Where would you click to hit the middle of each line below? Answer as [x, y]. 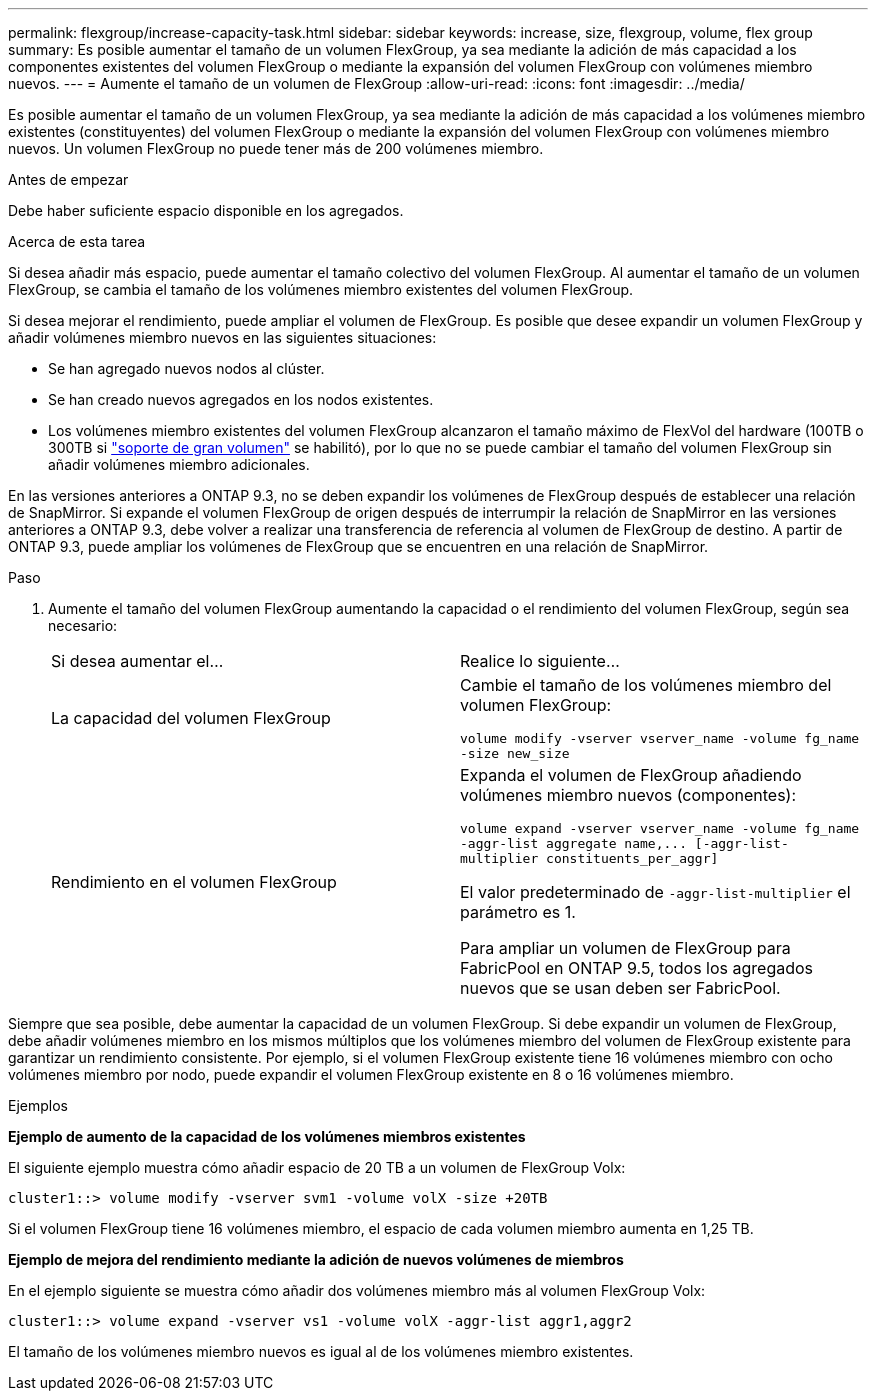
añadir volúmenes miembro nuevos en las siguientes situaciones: [222, 337]
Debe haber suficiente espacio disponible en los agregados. [206, 210]
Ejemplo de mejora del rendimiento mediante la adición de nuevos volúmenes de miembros [316, 1259]
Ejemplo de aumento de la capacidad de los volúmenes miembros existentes [267, 1136]
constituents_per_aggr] [632, 858]
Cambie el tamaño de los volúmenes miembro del [646, 685]
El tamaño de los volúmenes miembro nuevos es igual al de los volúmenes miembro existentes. [321, 1351]
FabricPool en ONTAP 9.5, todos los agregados [637, 968]
